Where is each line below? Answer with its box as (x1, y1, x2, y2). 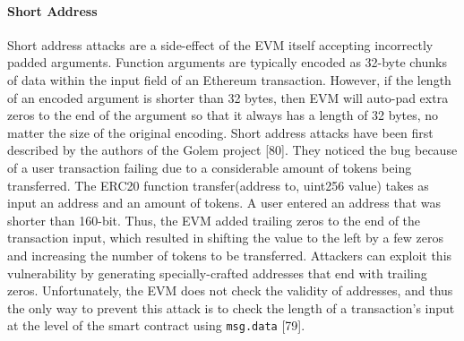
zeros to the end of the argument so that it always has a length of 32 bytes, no (7, 106, 439, 124)
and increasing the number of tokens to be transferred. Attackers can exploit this (7, 245, 452, 264)
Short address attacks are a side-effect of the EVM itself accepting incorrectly (7, 35, 434, 54)
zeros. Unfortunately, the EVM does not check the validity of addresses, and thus (7, 281, 453, 300)
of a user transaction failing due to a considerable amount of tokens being (7, 158, 412, 176)
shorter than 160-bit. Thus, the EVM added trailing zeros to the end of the (7, 210, 421, 229)
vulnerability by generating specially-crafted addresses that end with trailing (7, 263, 427, 282)
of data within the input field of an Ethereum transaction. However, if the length (7, 70, 451, 89)
